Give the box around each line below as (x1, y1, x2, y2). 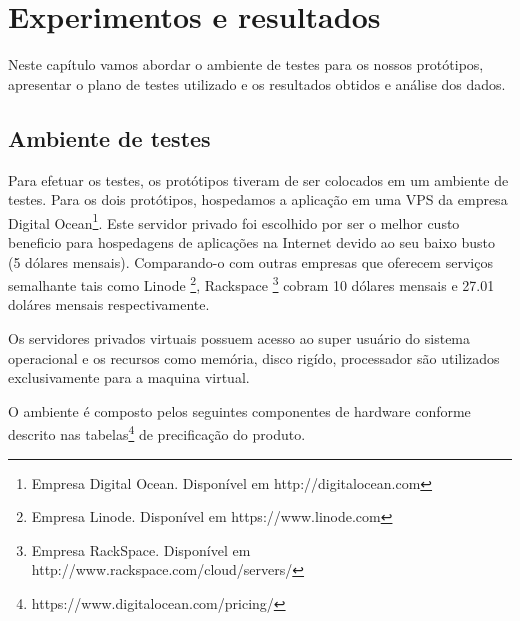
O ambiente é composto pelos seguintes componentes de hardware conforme (8, 400, 471, 421)
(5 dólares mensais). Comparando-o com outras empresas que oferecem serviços (8, 251, 493, 272)
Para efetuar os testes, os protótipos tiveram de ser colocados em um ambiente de (8, 169, 509, 190)
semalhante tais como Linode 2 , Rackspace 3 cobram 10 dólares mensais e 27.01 (8, 272, 495, 295)
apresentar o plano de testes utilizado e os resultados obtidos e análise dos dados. (8, 73, 506, 94)
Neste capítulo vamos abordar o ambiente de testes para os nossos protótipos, (8, 54, 484, 75)
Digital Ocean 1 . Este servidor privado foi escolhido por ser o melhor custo (8, 209, 460, 233)
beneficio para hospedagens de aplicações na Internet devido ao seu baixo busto (8, 231, 495, 252)
